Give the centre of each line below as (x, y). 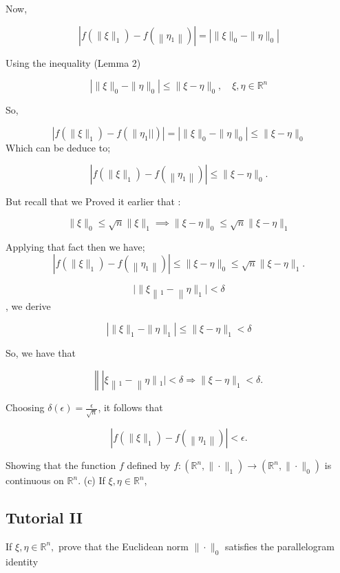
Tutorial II (44, 517)
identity (22, 561)
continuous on (35, 480)
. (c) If (92, 480)
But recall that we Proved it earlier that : (93, 201)
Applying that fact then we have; (75, 246)
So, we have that (41, 353)
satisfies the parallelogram (279, 546)
